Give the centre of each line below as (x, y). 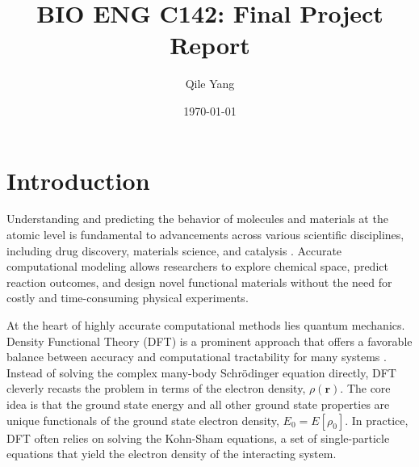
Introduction (78, 180)
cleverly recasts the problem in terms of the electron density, (156, 388)
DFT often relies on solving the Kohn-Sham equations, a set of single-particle (198, 438)
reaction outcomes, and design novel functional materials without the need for (199, 282)
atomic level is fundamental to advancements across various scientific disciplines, (205, 235)
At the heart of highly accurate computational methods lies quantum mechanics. (206, 325)
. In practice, (377, 420)
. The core (365, 388)
